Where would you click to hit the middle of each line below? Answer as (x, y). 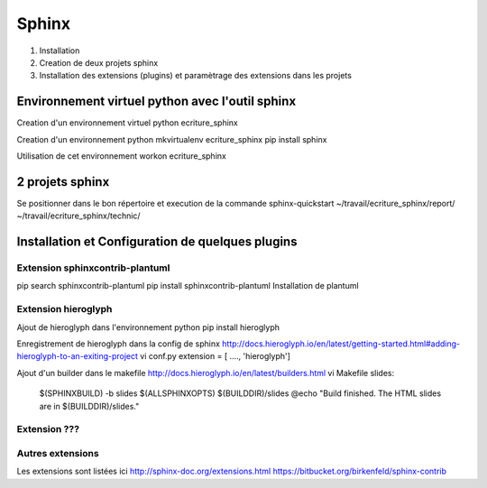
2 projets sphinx (63, 182)
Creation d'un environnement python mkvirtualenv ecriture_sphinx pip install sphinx (172, 139)
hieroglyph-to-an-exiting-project (78, 356)
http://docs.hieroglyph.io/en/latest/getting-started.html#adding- (341, 344)
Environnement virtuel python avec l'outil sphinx (156, 101)
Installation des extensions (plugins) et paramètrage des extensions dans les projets (195, 76)
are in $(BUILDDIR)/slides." (89, 406)
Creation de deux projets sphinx (99, 62)
